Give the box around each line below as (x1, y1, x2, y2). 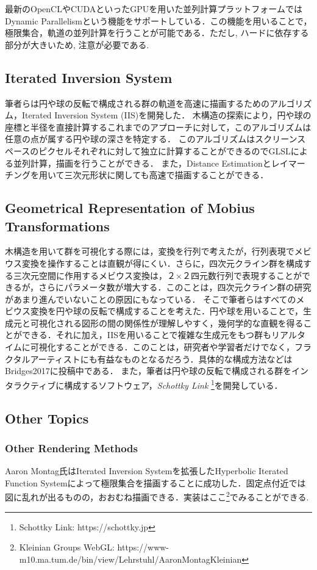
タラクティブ (5, 378, 56, 391)
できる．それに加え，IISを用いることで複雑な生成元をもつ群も (21, 328, 272, 341)
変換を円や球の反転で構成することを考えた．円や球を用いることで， (30, 305, 304, 317)
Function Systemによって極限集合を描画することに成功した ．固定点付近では (5, 476, 306, 489)
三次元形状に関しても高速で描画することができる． (64, 168, 269, 181)
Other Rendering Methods (5, 440, 138, 455)
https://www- (117, 541, 169, 554)
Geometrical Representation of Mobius (5, 198, 255, 217)
